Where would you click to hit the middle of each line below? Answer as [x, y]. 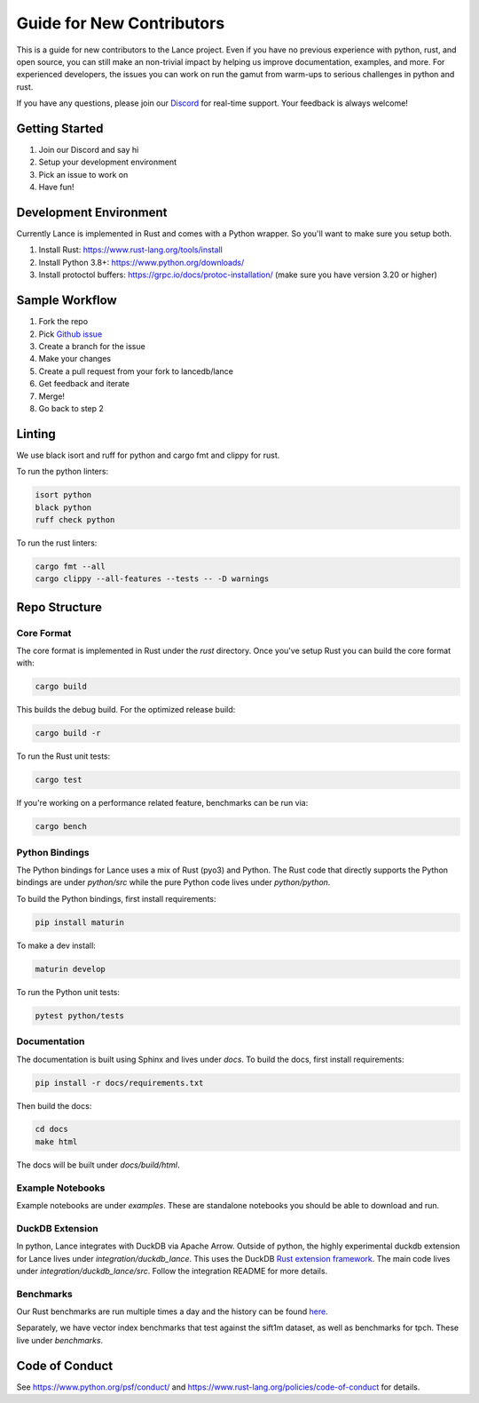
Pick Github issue [71, 334]
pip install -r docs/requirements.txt [119, 1083]
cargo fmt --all [71, 566]
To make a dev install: [56, 945]
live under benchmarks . [60, 1340]
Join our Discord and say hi [89, 150]
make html [56, 1141]
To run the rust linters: [57, 543]
